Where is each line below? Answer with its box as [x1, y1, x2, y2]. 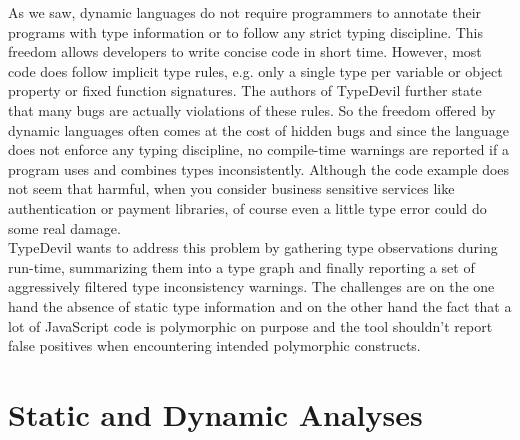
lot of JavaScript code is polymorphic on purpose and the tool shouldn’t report [8, 315, 493, 336]
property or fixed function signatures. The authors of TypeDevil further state [8, 80, 482, 101]
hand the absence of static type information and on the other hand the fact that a [8, 295, 512, 316]
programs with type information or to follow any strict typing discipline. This [8, 21, 483, 42]
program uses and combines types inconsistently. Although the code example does [8, 158, 510, 179]
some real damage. [8, 217, 121, 238]
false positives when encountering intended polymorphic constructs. [8, 335, 421, 356]
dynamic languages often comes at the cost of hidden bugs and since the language [8, 119, 509, 140]
